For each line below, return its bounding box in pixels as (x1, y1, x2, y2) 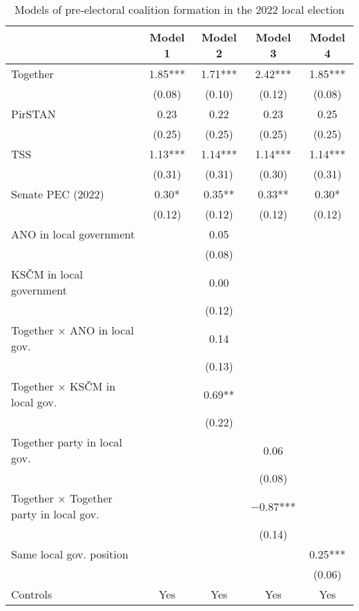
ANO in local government (11, 226, 135, 242)
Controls (11, 586, 52, 602)
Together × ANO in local (11, 322, 134, 338)
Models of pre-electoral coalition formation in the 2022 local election (14, 1, 345, 17)
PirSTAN (11, 106, 56, 122)
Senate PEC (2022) (11, 186, 104, 202)
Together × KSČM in (11, 378, 116, 394)
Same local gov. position (11, 546, 128, 562)
